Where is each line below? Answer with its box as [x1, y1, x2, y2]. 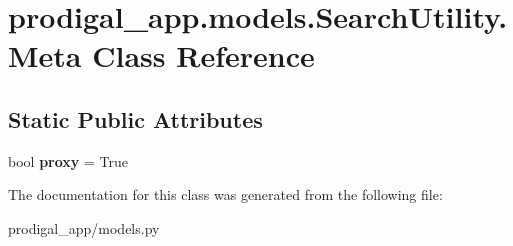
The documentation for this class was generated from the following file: [8, 184, 443, 205]
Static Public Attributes [8, 103, 263, 134]
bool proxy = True [8, 150, 128, 171]
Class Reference [92, 35, 315, 76]
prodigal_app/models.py [8, 217, 160, 238]
